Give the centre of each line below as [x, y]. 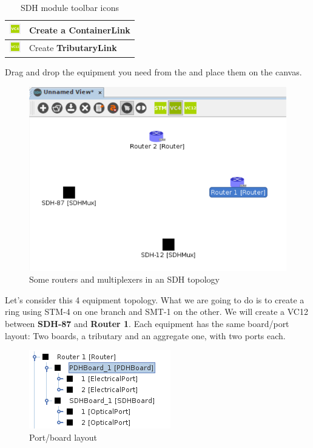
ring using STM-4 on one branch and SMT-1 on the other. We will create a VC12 [156, 312]
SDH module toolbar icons [69, 7]
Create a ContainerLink [79, 29]
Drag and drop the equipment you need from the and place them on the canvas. [153, 72]
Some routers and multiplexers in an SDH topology [124, 279]
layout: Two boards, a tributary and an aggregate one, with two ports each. [145, 335]
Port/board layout [63, 437]
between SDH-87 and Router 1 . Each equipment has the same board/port [147, 323]
